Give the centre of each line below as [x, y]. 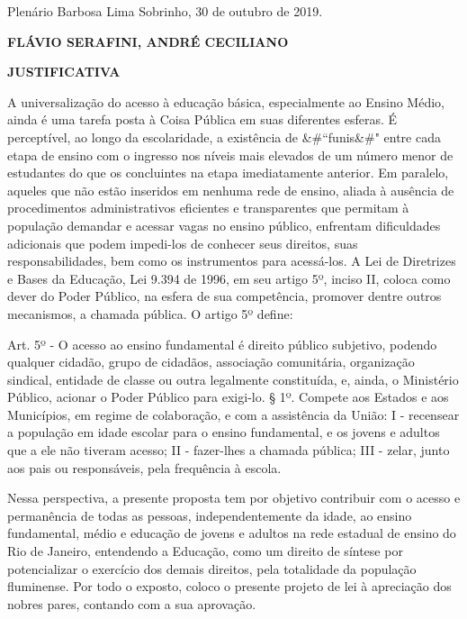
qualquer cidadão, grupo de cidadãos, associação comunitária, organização [211, 362]
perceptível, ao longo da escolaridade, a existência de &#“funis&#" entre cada [224, 137]
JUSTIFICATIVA [64, 72]
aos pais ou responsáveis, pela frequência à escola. [144, 467]
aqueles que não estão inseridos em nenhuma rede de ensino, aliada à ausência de [231, 190]
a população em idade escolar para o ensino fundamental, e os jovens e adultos [224, 432]
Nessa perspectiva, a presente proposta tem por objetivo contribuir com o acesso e [234, 498]
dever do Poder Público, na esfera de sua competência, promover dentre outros [225, 296]
